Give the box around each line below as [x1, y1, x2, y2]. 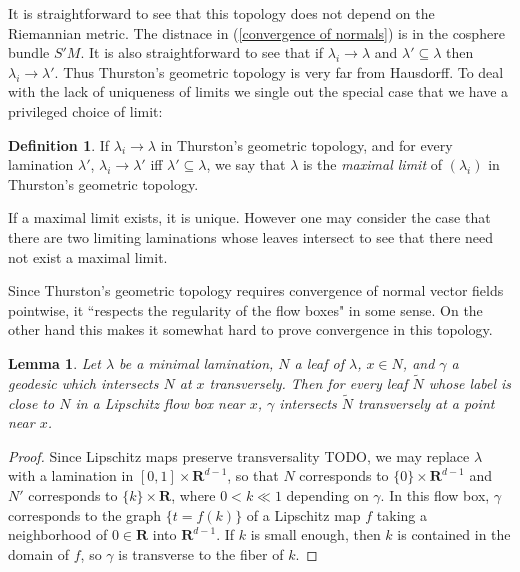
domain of [8, 543, 70, 564]
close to [8, 392, 55, 413]
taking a [376, 504, 428, 525]
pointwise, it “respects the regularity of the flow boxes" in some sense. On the [8, 299, 483, 320]
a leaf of [294, 352, 344, 373]
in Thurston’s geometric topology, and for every [160, 134, 453, 155]
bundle [8, 42, 50, 63]
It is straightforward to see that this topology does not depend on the [8, 3, 435, 23]
